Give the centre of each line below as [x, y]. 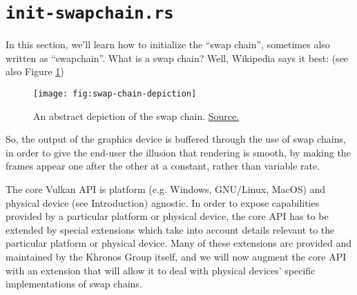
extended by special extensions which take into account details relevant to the [170, 229]
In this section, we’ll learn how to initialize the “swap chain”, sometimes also [168, 44]
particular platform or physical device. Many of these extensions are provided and [179, 243]
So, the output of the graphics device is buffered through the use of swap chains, [176, 139]
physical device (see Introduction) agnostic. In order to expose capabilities [163, 202]
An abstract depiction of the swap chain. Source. [136, 115]
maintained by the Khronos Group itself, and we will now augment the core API [176, 257]
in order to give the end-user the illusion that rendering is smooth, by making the [178, 152]
